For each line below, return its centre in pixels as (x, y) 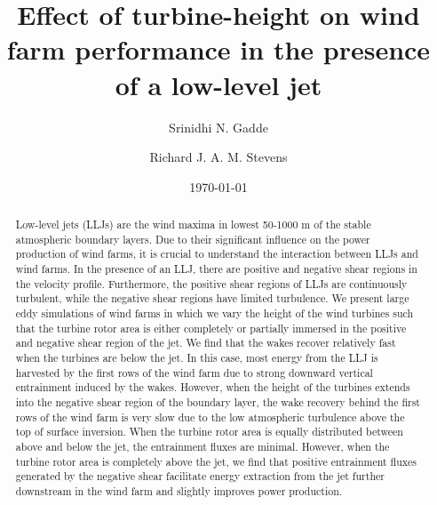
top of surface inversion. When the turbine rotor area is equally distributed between (209, 432)
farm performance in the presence (218, 49)
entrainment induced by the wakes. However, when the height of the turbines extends (213, 387)
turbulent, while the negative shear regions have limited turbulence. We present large (212, 298)
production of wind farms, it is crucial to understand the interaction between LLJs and (217, 254)
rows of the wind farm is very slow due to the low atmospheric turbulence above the (210, 417)
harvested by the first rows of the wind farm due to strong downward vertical (194, 372)
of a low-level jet (218, 84)
